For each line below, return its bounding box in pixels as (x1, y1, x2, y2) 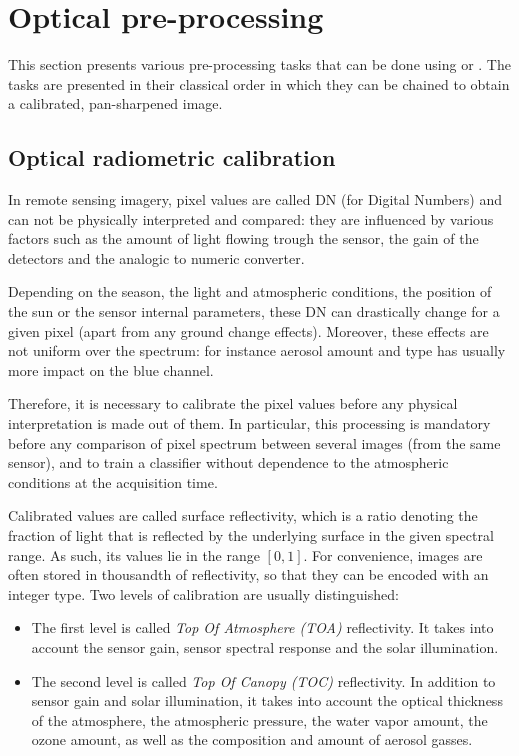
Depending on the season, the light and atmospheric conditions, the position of (8, 281, 492, 302)
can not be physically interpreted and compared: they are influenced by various (8, 208, 494, 229)
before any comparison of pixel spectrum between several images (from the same (8, 432, 501, 453)
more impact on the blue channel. (8, 359, 214, 380)
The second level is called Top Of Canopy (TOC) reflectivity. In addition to (31, 670, 496, 691)
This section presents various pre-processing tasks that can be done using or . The (8, 54, 511, 75)
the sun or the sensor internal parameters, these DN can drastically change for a (8, 301, 500, 322)
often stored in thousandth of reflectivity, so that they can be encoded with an (8, 564, 489, 585)
